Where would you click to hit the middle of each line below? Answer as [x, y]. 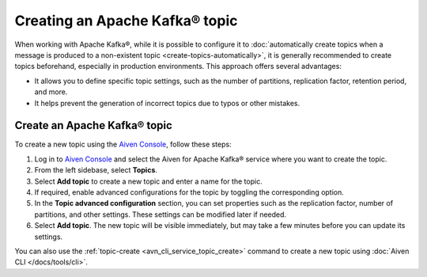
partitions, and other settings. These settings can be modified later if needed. [161, 214]
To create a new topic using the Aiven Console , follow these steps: [123, 144]
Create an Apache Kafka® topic [94, 125]
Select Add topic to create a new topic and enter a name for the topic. [148, 181]
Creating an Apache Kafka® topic [126, 21]
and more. [51, 92]
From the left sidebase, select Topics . [96, 170]
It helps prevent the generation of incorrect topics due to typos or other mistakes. [167, 103]
